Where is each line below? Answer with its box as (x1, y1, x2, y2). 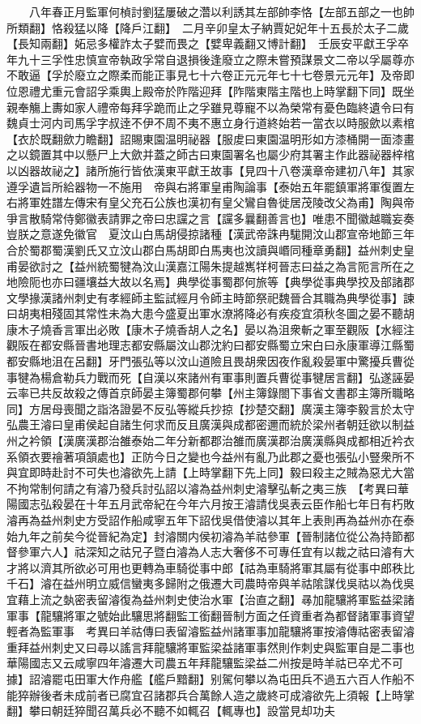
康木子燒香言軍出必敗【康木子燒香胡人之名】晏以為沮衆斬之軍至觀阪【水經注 (6, 320, 415, 337)
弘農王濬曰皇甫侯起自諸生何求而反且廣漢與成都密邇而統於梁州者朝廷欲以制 (6, 416, 403, 433)
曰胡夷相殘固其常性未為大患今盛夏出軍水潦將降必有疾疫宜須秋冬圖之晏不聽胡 (6, 305, 415, 322)
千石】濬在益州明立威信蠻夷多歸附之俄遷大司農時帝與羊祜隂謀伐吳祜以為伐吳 (6, 575, 415, 592)
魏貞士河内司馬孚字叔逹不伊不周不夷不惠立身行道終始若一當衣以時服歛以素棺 (6, 114, 415, 131)
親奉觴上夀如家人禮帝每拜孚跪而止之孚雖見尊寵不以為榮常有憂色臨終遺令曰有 (6, 98, 415, 115)
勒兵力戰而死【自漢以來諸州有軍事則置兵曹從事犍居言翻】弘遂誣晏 (62, 368, 415, 385)
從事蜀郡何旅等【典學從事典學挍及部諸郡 (198, 273, 415, 290)
